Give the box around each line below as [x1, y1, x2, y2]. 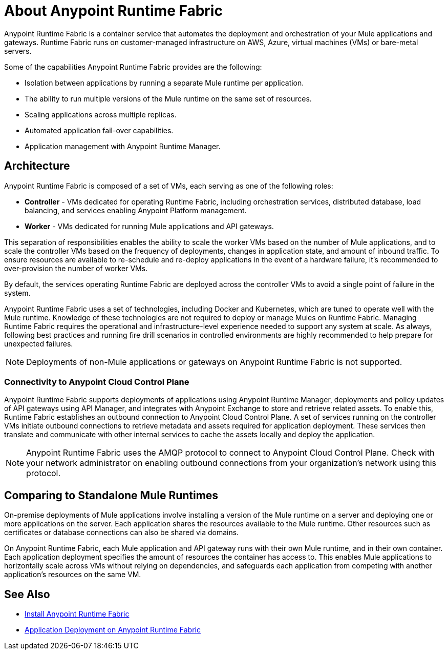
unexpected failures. [4, 339, 73, 348]
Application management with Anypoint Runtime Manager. [25, 141, 221, 151]
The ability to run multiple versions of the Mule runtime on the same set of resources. [25, 94, 312, 103]
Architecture [4, 159, 70, 173]
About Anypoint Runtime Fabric [4, 2, 223, 19]
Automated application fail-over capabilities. [25, 126, 174, 135]
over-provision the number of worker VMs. [4, 263, 148, 273]
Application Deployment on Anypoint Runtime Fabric [25, 625, 201, 635]
